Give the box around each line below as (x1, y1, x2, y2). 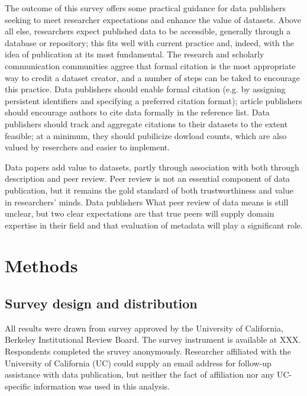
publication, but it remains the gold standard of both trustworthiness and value (5, 183, 293, 196)
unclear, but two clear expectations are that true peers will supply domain (5, 207, 274, 220)
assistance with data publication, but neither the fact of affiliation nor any (5, 368, 274, 381)
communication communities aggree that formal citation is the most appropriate (5, 59, 296, 72)
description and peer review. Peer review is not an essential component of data (5, 172, 290, 185)
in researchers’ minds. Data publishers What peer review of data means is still (5, 195, 289, 208)
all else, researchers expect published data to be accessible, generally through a (5, 25, 291, 37)
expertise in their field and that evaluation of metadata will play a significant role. (5, 218, 303, 231)
